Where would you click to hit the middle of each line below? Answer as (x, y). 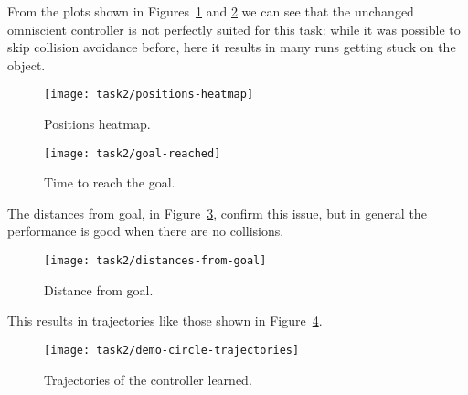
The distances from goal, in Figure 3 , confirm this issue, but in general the (217, 213)
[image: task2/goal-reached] (133, 153)
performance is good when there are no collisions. (146, 231)
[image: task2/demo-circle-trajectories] (172, 350)
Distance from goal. (99, 289)
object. (27, 64)
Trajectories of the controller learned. (148, 379)
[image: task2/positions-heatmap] (149, 95)
